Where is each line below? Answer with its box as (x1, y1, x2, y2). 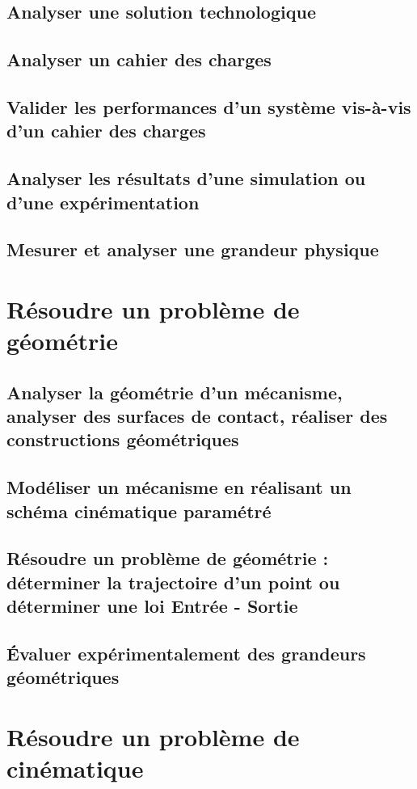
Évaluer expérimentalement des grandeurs (6, 640, 366, 665)
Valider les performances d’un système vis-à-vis (6, 94, 411, 119)
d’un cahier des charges (6, 118, 206, 143)
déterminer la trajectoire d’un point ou (6, 569, 340, 594)
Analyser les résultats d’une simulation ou (6, 166, 366, 191)
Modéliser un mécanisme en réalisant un (6, 475, 352, 500)
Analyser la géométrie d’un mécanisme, (6, 379, 343, 404)
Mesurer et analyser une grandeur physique (6, 237, 379, 262)
